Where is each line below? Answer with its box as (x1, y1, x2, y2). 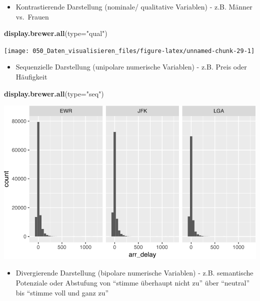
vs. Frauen (15, 11, 49, 21)
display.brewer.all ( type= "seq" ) (4, 88, 104, 98)
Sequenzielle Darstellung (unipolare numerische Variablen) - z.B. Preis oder (15, 61, 247, 72)
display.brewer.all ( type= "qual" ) (4, 28, 107, 38)
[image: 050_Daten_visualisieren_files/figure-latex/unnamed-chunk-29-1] (4, 47, 255, 54)
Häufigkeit (15, 71, 47, 82)
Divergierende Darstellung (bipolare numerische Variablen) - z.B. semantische (15, 267, 253, 278)
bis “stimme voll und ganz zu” (15, 287, 109, 297)
